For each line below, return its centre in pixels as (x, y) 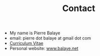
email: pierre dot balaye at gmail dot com (50, 38)
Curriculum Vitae (26, 43)
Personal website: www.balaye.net (44, 48)
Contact (79, 8)
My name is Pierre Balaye (35, 33)
